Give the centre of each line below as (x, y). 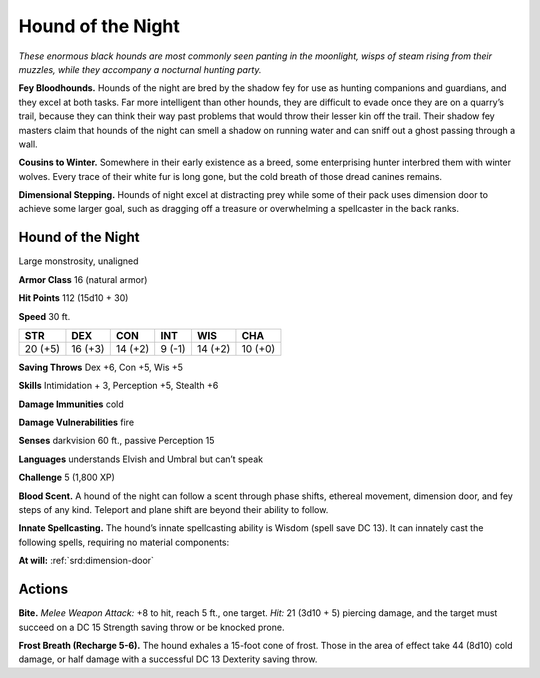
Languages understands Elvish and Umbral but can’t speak (141, 459)
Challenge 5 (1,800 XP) (66, 477)
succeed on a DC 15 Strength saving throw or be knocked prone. (151, 627)
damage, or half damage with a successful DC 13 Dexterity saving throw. (168, 659)
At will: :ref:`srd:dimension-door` (86, 561)
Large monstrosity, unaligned (78, 261)
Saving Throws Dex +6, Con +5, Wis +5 (101, 367)
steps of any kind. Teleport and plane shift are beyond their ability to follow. (173, 510)
